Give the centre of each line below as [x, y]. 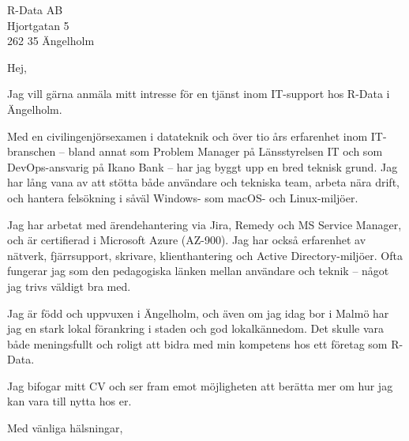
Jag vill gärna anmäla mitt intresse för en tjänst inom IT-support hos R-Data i [199, 94]
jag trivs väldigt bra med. [69, 286]
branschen [32, 151]
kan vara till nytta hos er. [69, 401]
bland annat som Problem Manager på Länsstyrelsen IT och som [225, 151]
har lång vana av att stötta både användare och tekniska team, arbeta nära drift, [203, 182]
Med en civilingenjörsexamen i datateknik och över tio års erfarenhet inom [188, 136]
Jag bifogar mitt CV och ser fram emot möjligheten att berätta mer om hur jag [200, 385]
